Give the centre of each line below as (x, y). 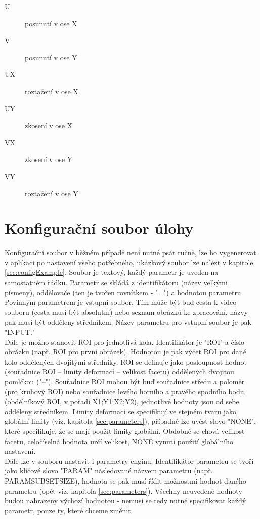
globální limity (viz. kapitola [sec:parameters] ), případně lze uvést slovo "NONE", (130, 421)
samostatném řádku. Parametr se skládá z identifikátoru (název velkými (116, 282)
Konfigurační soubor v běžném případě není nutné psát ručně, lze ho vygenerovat (131, 252)
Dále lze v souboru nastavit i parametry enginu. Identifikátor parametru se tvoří (129, 461)
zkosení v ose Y (49, 159)
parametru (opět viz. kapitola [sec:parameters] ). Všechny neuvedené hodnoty (123, 490)
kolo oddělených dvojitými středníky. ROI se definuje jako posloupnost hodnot (126, 361)
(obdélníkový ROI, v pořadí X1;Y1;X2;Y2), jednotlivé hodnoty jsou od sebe (122, 401)
